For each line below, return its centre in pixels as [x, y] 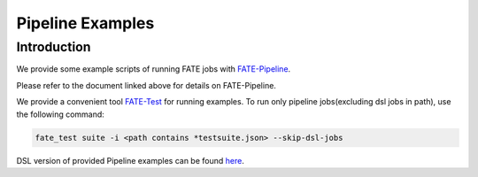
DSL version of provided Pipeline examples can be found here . [131, 160]
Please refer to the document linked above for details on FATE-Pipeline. [146, 85]
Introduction [54, 47]
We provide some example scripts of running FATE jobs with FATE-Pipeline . [154, 69]
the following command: [61, 114]
